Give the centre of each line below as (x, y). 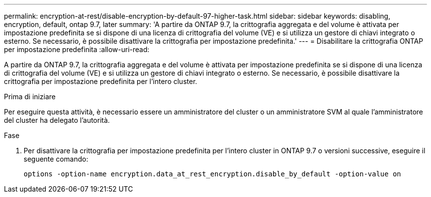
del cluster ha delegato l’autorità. (57, 120)
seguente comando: (56, 159)
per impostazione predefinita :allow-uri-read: (77, 49)
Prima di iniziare (30, 97)
